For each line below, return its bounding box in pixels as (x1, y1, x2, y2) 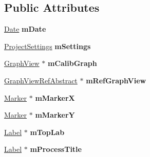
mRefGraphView (86, 75, 146, 85)
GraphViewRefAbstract (4, 75, 78, 85)
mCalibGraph (47, 58, 97, 69)
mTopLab (30, 126, 65, 137)
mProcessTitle (30, 144, 82, 154)
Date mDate (4, 24, 46, 34)
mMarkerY (35, 109, 75, 120)
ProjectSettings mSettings (4, 40, 91, 51)
